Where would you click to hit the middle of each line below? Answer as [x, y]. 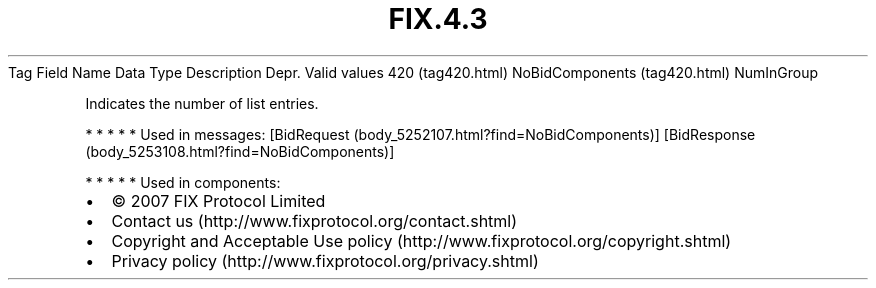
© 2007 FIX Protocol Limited [218, 200]
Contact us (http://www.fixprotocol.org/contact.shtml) [314, 220]
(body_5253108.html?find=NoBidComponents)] [240, 151]
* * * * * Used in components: [183, 182]
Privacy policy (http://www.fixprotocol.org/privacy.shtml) [325, 260]
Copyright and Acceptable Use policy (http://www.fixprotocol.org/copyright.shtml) [421, 240]
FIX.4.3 [438, 19]
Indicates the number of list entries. [202, 103]
